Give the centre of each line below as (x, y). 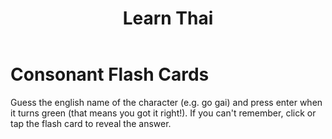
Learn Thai (168, 18)
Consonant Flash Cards (110, 74)
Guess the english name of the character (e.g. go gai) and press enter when (166, 102)
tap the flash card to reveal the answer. (91, 123)
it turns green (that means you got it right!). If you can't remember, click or (163, 113)
